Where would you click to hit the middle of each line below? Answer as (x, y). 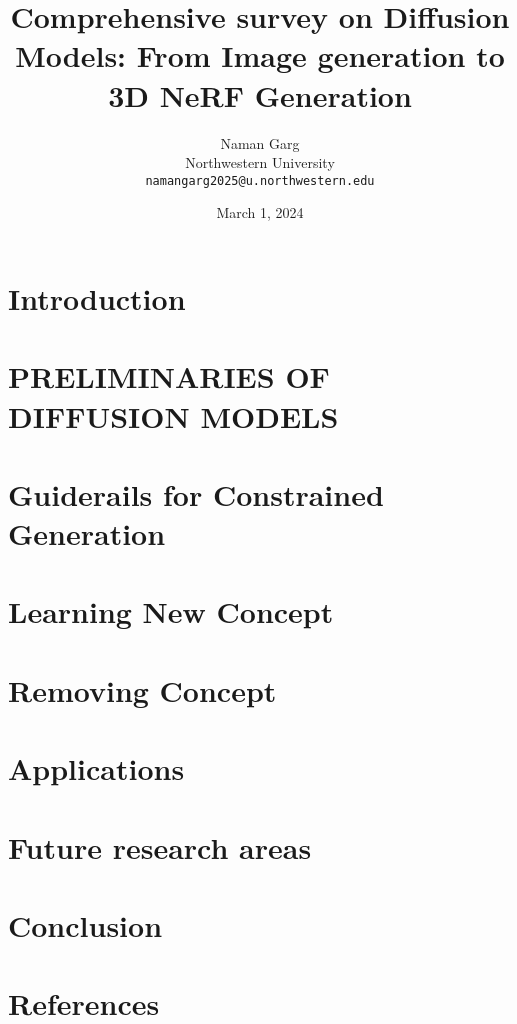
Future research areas (160, 846)
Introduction (97, 297)
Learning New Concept (171, 611)
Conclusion (85, 924)
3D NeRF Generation (260, 94)
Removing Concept (142, 689)
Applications (96, 768)
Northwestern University (260, 162)
